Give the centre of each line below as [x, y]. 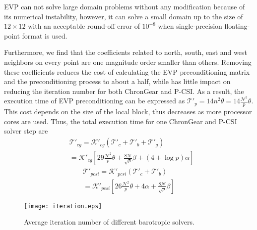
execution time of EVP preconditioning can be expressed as [95, 101]
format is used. [45, 35]
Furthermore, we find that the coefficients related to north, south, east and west [126, 52]
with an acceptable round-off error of [84, 26]
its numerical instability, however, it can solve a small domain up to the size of [124, 16]
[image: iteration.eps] [63, 206]
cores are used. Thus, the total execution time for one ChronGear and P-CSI [121, 121]
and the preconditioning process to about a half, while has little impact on [117, 81]
